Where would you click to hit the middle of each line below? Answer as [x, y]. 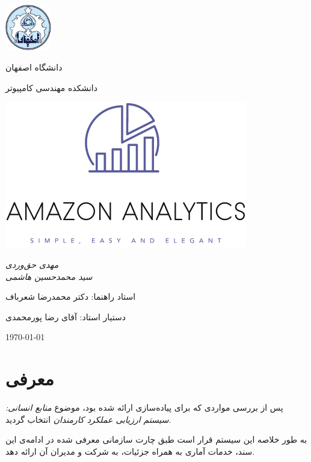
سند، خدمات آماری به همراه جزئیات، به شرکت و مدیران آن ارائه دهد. [130, 451]
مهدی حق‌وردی [32, 264]
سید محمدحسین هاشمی [49, 276]
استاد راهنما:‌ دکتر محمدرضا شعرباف [71, 296]
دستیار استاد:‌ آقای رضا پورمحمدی [66, 316]
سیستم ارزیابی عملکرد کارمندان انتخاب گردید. [88, 419]
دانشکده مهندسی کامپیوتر [51, 87]
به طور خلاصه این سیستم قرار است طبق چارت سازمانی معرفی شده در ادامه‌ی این [156, 439]
